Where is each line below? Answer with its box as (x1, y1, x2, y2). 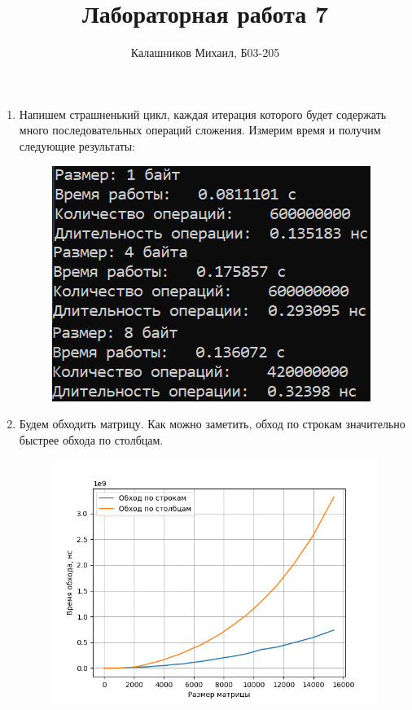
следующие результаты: (19, 137, 136, 154)
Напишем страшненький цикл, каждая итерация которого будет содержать (19, 105, 387, 122)
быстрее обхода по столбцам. (19, 431, 164, 448)
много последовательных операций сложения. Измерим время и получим (19, 121, 381, 138)
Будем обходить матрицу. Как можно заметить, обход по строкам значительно (19, 415, 405, 432)
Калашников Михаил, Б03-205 (130, 44, 280, 61)
